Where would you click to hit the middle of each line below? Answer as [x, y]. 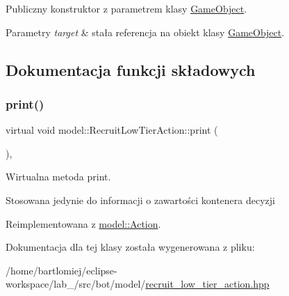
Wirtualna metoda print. [58, 177]
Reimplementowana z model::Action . [83, 223]
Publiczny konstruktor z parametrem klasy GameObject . [126, 8]
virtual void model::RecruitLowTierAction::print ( [112, 130]
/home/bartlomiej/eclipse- [61, 270]
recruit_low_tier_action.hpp [207, 284]
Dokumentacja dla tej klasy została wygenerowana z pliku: [130, 247]
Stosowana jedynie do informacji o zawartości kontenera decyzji [140, 200]
